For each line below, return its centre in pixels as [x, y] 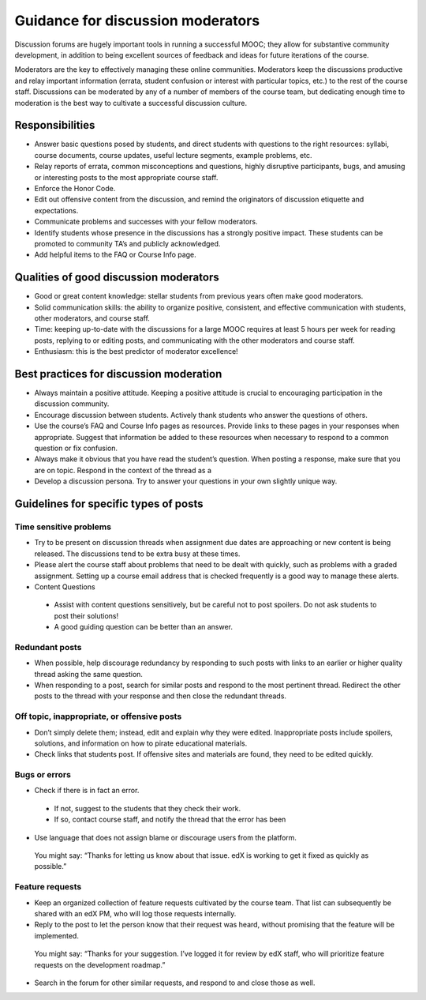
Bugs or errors [43, 775]
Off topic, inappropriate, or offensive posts [98, 716]
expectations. [56, 210]
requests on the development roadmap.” [100, 964]
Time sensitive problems [63, 527]
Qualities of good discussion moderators [117, 278]
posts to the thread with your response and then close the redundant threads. [161, 696]
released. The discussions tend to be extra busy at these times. [137, 554]
